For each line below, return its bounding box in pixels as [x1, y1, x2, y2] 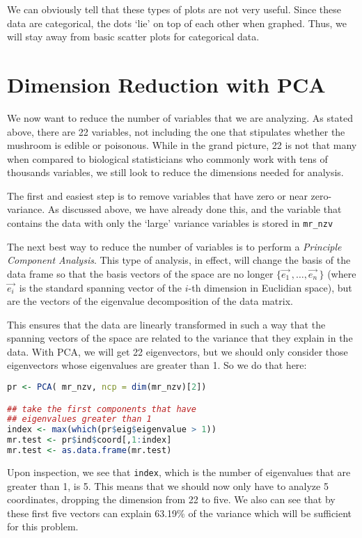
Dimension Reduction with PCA [7, 70, 326, 98]
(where [327, 266, 356, 280]
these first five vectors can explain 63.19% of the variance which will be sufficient [7, 505, 352, 520]
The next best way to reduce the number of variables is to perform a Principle [7, 239, 342, 253]
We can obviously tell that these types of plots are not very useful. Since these [7, 2, 342, 16]
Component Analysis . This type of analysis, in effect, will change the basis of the [7, 253, 351, 267]
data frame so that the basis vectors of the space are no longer [7, 266, 274, 280]
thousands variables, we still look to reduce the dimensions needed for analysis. [7, 165, 344, 180]
